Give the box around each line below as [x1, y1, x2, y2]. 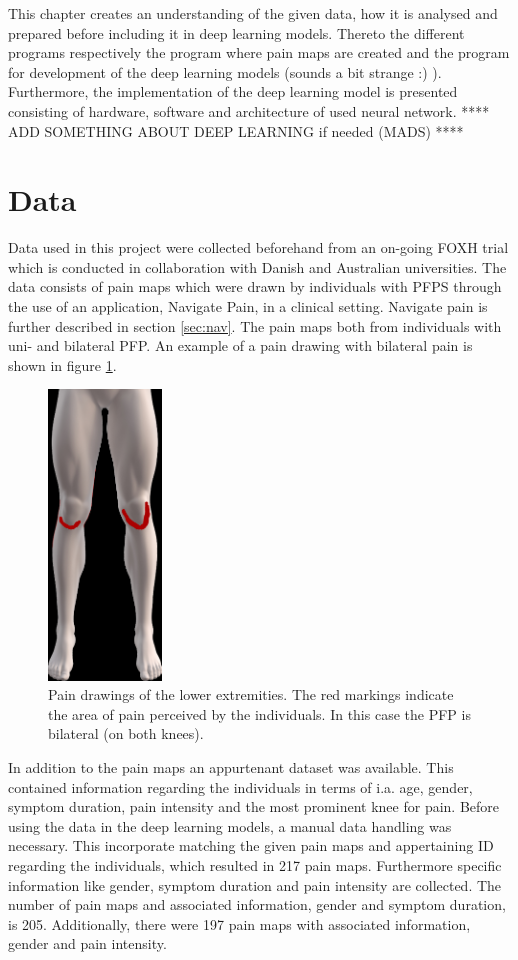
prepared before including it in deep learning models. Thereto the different [8, 22, 465, 43]
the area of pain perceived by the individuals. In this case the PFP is [48, 703, 471, 724]
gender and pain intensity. [8, 933, 167, 954]
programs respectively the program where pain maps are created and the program [8, 42, 510, 63]
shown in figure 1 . [8, 354, 117, 375]
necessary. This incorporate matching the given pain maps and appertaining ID [8, 835, 494, 856]
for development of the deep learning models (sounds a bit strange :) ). [8, 61, 442, 82]
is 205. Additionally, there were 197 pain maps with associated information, [8, 913, 471, 934]
